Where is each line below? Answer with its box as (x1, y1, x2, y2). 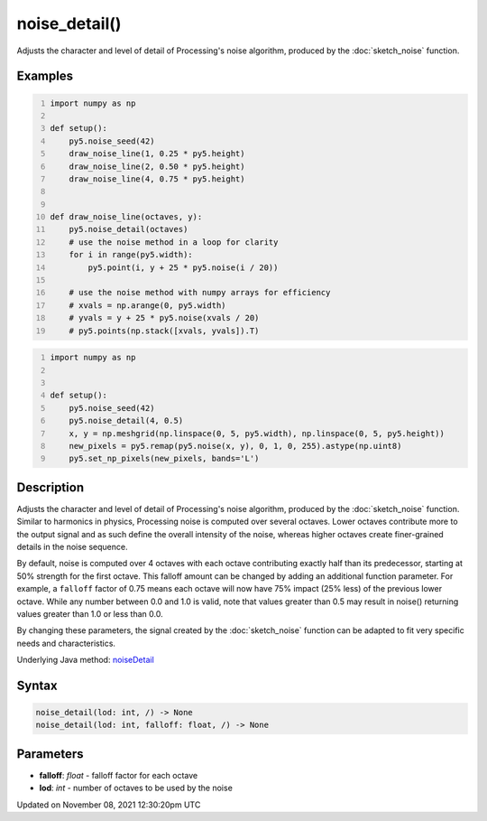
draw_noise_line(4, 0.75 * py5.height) (69, 173, 245, 184)
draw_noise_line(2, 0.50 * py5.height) (69, 161, 245, 172)
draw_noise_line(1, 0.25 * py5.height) (69, 149, 245, 159)
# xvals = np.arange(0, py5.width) (69, 300, 226, 311)
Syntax (16, 677, 58, 693)
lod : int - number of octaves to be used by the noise (39, 782, 234, 794)
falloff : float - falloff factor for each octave (39, 770, 198, 780)
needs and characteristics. (16, 638, 116, 648)
